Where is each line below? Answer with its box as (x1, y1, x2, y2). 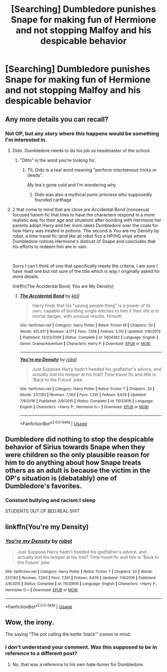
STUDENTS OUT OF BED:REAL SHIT (5, 508, 80, 514)
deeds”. (27, 172, 43, 178)
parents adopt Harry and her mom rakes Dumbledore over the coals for (12, 222, 159, 228)
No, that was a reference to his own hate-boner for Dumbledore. (12, 661, 144, 667)
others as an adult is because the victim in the (5, 466, 151, 475)
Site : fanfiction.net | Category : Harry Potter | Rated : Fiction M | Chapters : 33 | (19, 323, 156, 328)
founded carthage (34, 197, 72, 203)
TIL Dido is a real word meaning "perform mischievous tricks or (27, 167, 157, 173)
